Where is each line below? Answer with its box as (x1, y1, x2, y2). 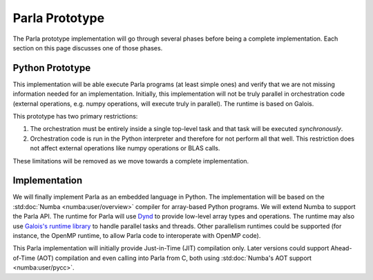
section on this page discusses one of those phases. (12, 43, 163, 52)
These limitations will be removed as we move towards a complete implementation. (12, 157, 249, 165)
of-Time (12, 254, 36, 262)
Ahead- (330, 244, 352, 252)
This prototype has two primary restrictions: (12, 112, 138, 121)
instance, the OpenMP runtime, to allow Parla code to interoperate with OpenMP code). (12, 232, 261, 240)
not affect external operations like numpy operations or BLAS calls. (30, 144, 220, 152)
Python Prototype (12, 62, 91, 74)
